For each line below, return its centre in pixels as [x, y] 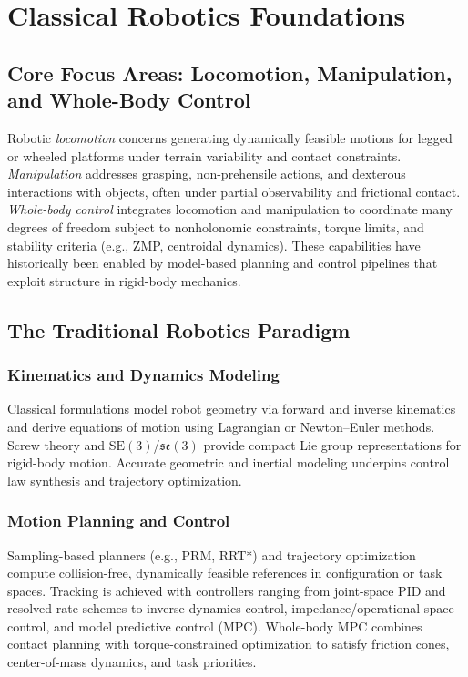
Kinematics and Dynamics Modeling [143, 375]
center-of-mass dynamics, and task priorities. [132, 662]
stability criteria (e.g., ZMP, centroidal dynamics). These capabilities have [214, 245]
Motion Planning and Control [119, 521]
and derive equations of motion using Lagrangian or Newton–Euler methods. [221, 426]
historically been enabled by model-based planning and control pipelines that [223, 263]
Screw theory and [56, 444]
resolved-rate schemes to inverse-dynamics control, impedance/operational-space [231, 608]
